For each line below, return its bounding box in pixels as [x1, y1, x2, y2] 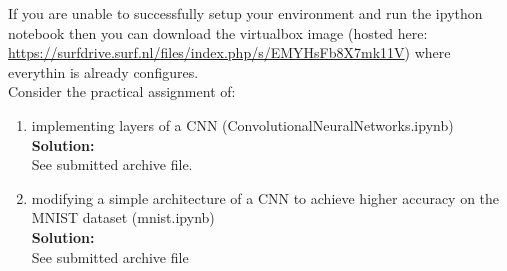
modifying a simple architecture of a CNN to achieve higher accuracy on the [31, 187, 500, 208]
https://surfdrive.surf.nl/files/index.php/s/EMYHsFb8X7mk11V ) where [8, 42, 451, 63]
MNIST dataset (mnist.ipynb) [31, 207, 215, 228]
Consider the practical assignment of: [8, 81, 236, 102]
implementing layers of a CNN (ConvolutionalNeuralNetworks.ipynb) [31, 114, 454, 135]
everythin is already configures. [8, 61, 199, 82]
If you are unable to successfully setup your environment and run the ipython [8, 3, 483, 23]
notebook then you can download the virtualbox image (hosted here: [8, 22, 428, 43]
